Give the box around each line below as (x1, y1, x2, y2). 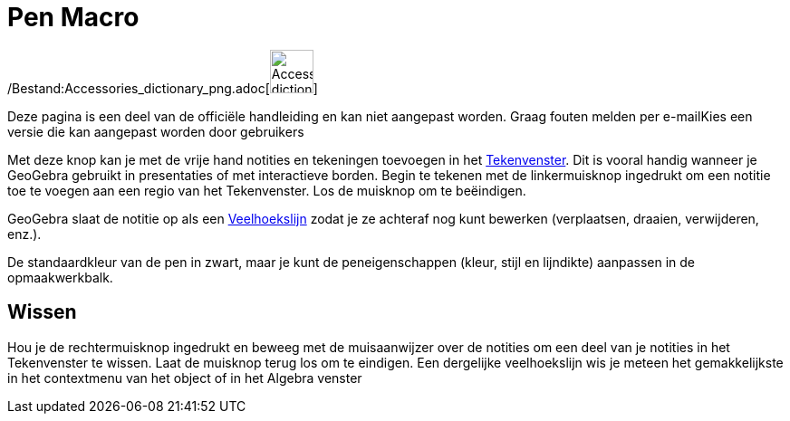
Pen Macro (7, 2, 140, 33)
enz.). (7, 225, 42, 242)
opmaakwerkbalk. (7, 269, 113, 285)
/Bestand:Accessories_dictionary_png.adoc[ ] (7, 80, 318, 96)
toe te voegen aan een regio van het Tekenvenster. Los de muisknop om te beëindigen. (7, 182, 526, 198)
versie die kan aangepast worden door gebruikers (7, 123, 304, 139)
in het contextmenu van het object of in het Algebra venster (7, 369, 362, 386)
